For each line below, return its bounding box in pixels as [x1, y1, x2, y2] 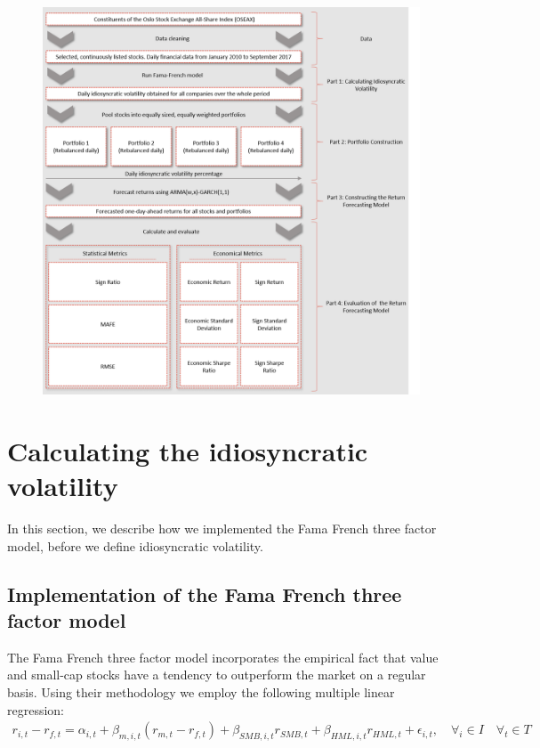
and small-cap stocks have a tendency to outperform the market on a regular [7, 665, 426, 684]
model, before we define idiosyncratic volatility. [7, 536, 263, 555]
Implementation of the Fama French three [7, 580, 402, 607]
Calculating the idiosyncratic [7, 432, 368, 468]
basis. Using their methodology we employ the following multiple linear [7, 682, 395, 701]
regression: [7, 700, 65, 719]
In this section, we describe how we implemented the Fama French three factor [7, 518, 437, 537]
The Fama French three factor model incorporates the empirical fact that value [7, 647, 439, 666]
